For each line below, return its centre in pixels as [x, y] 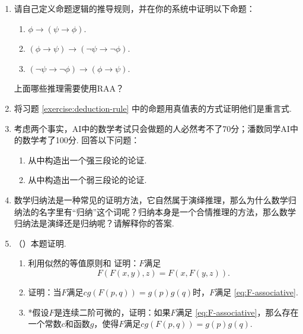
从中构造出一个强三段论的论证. [87, 160]
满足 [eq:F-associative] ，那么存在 [237, 312]
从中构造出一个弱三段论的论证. [87, 180]
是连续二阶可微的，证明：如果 [112, 312]
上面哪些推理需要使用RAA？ [69, 88]
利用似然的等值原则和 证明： [84, 263]
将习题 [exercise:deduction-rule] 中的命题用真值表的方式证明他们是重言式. [153, 108]
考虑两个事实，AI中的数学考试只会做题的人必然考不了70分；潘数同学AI [152, 128]
